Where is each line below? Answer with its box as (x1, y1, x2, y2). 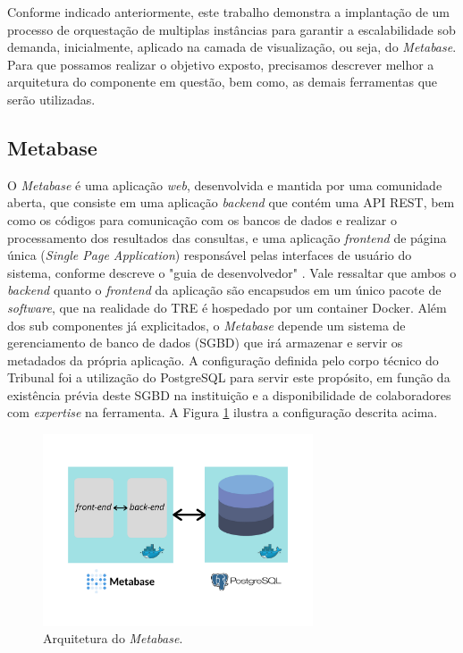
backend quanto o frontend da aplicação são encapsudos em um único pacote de (7, 280, 442, 299)
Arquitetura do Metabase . (43, 629, 183, 648)
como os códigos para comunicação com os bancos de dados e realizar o (7, 210, 397, 229)
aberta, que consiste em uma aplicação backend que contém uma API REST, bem (7, 193, 455, 212)
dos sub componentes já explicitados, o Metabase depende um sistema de (7, 315, 406, 334)
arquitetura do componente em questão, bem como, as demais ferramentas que (7, 72, 438, 91)
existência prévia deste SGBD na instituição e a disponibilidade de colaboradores (7, 385, 451, 404)
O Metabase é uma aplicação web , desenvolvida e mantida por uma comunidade (7, 175, 442, 194)
